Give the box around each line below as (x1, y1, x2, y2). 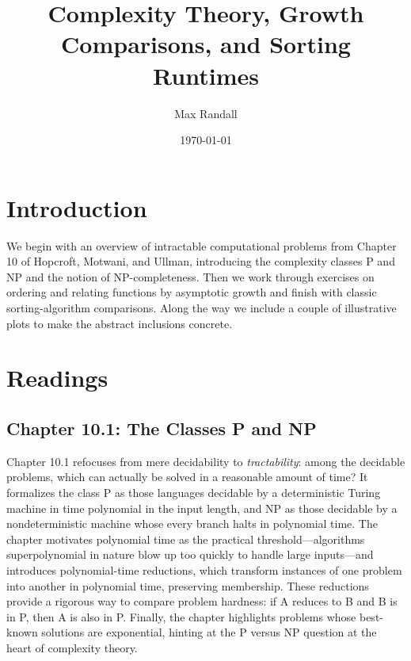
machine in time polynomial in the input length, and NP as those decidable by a (6, 499, 398, 516)
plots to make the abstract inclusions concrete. (6, 315, 233, 331)
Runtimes (153, 59, 259, 91)
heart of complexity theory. (6, 639, 138, 655)
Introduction (6, 191, 147, 224)
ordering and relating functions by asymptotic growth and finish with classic (6, 284, 377, 300)
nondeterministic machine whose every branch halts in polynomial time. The (6, 515, 378, 532)
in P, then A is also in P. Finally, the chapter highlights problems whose (6, 608, 356, 625)
